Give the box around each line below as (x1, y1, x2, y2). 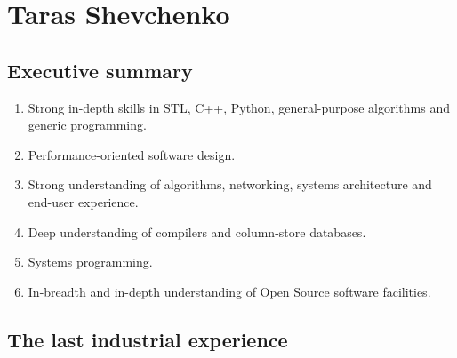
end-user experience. (28, 192, 139, 211)
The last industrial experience (7, 325, 288, 353)
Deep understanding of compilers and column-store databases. (28, 222, 366, 241)
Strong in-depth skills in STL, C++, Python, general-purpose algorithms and (28, 98, 451, 116)
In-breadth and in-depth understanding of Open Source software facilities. (28, 282, 431, 300)
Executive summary (7, 56, 193, 84)
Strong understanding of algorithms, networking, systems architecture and (28, 175, 432, 194)
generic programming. (28, 115, 147, 134)
